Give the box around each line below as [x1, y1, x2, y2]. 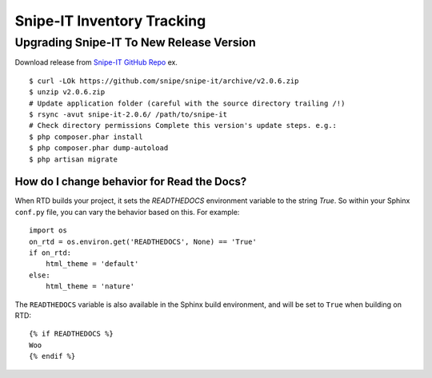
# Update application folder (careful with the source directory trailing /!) [29, 98, 346, 108]
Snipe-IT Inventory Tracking [14, 12, 206, 30]
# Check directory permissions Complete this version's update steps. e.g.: [29, 121, 338, 130]
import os [29, 226, 67, 235]
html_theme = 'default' [45, 260, 139, 269]
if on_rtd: [29, 248, 72, 257]
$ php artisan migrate [29, 154, 118, 164]
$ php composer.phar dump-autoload [29, 144, 169, 153]
